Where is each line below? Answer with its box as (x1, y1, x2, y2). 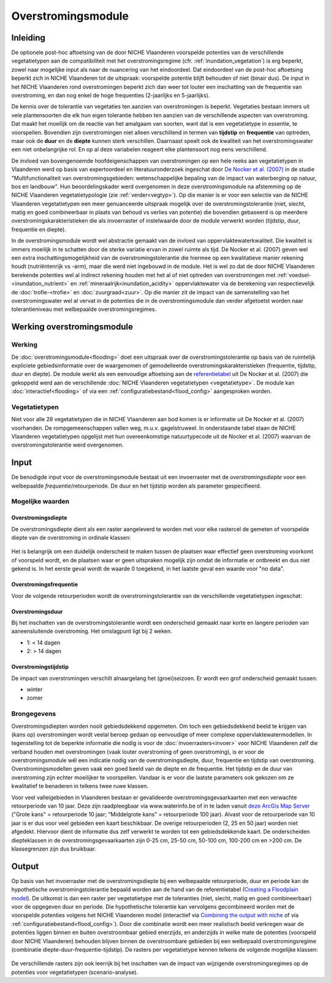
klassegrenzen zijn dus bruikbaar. (11, 845, 96, 852)
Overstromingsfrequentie (11, 581, 78, 588)
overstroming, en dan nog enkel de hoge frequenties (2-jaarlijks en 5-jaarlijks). (11, 92, 210, 99)
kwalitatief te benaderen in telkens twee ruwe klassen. (11, 782, 149, 790)
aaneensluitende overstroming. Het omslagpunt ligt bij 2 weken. (11, 627, 173, 635)
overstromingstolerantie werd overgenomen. (11, 442, 124, 449)
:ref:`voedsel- (276, 271, 311, 278)
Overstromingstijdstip (11, 663, 69, 671)
